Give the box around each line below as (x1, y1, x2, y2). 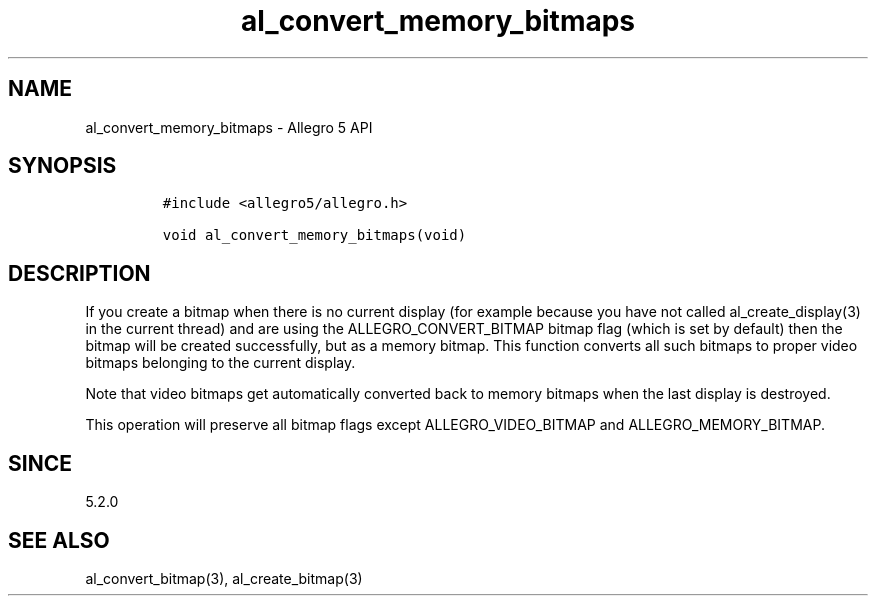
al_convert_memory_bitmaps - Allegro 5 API (85, 118, 373, 136)
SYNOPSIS (8, 153, 117, 179)
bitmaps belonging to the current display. (85, 354, 356, 372)
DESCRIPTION (8, 260, 151, 286)
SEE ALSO (8, 527, 110, 553)
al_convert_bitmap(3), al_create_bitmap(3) (85, 569, 363, 587)
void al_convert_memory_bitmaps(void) (162, 227, 467, 244)
